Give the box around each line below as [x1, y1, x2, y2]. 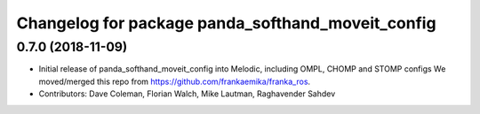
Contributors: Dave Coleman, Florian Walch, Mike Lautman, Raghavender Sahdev [38, 88, 336, 99]
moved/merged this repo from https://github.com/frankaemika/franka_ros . [38, 76, 311, 87]
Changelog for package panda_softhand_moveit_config [16, 13, 436, 33]
